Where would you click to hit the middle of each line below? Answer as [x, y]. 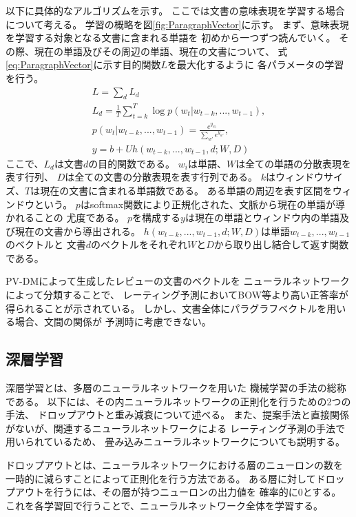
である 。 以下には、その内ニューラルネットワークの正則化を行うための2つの [178, 401]
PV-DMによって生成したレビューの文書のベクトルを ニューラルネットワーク [178, 281]
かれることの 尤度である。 [65, 217]
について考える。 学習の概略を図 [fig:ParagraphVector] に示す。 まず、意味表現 [177, 24]
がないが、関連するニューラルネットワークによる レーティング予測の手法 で [176, 428]
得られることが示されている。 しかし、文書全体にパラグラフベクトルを [166, 308]
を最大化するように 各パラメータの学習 [256, 64]
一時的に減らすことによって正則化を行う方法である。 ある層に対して [161, 478]
